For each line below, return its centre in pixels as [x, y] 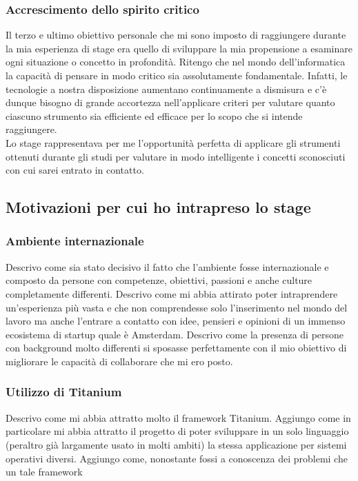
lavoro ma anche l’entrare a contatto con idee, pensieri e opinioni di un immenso [176, 321]
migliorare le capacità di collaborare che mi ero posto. [119, 361]
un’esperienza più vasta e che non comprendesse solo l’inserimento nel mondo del [177, 307]
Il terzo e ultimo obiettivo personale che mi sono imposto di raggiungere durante [176, 35]
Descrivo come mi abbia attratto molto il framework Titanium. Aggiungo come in [178, 417]
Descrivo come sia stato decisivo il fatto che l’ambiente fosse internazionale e [167, 266]
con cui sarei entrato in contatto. [75, 170]
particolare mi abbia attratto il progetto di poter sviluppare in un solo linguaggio [177, 431]
